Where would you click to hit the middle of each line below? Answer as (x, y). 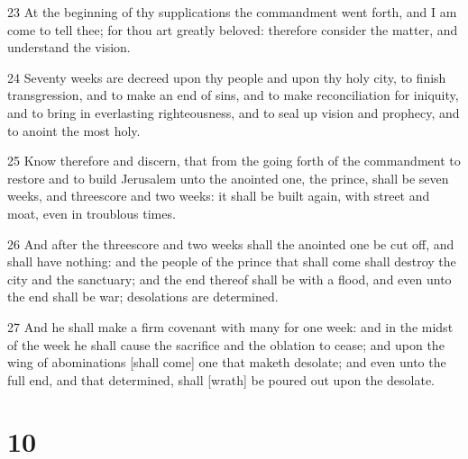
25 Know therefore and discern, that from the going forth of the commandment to (234, 161)
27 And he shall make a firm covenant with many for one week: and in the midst (230, 326)
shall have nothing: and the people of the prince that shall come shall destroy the (232, 261)
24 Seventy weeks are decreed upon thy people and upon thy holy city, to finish (227, 77)
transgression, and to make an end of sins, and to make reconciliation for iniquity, (233, 95)
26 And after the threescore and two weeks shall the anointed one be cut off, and (231, 243)
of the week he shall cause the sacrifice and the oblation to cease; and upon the (226, 344)
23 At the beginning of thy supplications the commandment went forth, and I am (232, 12)
